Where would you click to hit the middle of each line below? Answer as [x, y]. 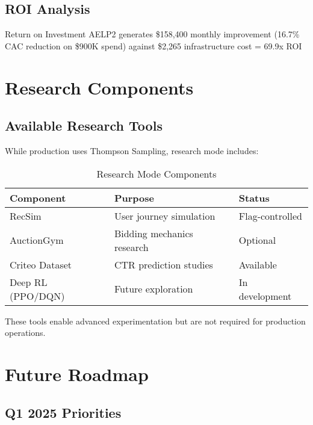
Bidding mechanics [153, 233]
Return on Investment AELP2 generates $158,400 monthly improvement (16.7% [152, 34]
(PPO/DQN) [37, 296]
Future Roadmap [77, 374]
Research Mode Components [156, 173]
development [265, 296]
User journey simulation [165, 216]
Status [254, 197]
